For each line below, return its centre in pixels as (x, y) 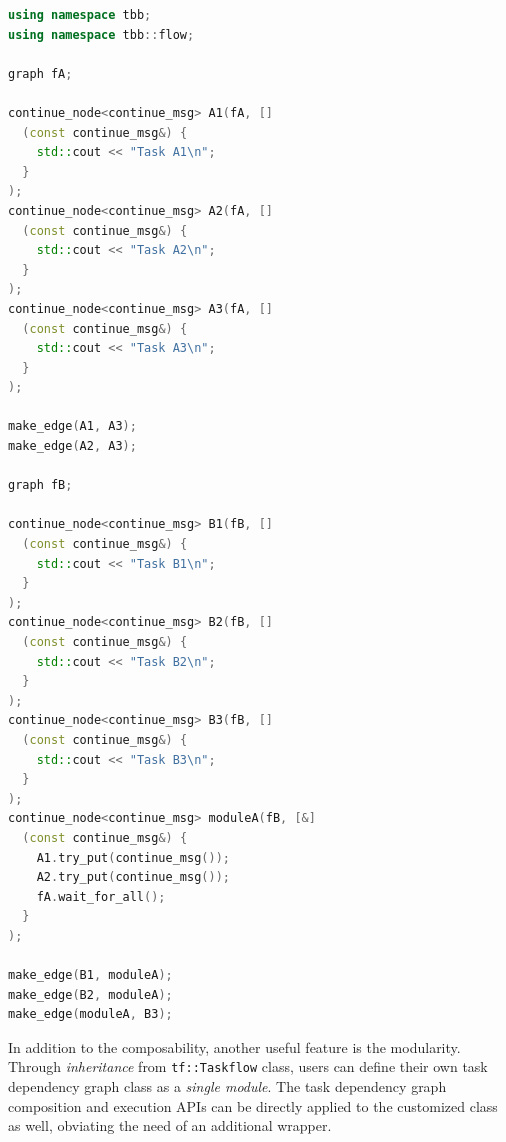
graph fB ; (40, 485)
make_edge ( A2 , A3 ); (72, 446)
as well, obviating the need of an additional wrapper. (170, 1125)
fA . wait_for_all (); (101, 896)
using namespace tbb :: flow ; (101, 34)
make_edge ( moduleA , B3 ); (90, 1014)
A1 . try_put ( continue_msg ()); (133, 857)
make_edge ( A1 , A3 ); (72, 426)
